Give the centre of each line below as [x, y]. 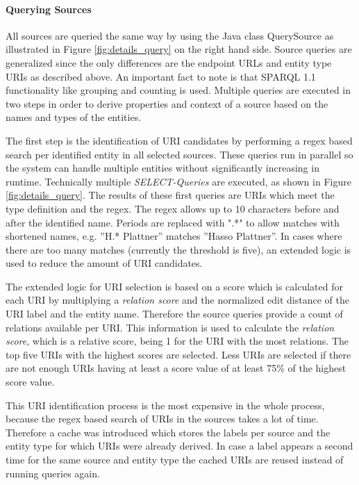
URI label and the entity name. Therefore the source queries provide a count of [174, 314]
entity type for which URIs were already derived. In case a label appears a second [179, 446]
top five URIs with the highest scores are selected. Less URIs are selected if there [178, 354]
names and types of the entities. [74, 117]
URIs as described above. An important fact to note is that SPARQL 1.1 [161, 76]
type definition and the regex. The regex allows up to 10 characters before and [173, 208]
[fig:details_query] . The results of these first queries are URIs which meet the [170, 195]
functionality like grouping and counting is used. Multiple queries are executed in [178, 90]
